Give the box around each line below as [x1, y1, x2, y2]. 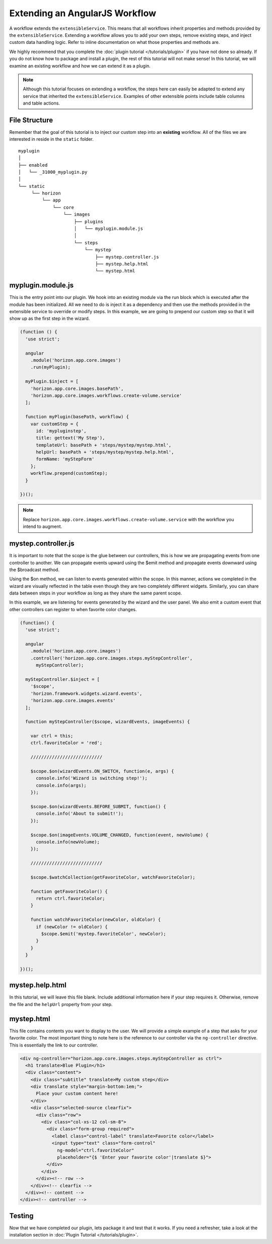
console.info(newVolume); [36, 839, 100, 844]
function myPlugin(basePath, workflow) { [25, 414, 129, 420]
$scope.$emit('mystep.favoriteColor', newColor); [41, 931, 166, 937]
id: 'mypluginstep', [36, 428, 87, 434]
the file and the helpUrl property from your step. [9, 1001, 113, 1007]
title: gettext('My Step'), [36, 435, 105, 441]
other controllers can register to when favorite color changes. [9, 606, 137, 612]
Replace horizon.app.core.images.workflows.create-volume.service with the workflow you [23, 516, 234, 522]
